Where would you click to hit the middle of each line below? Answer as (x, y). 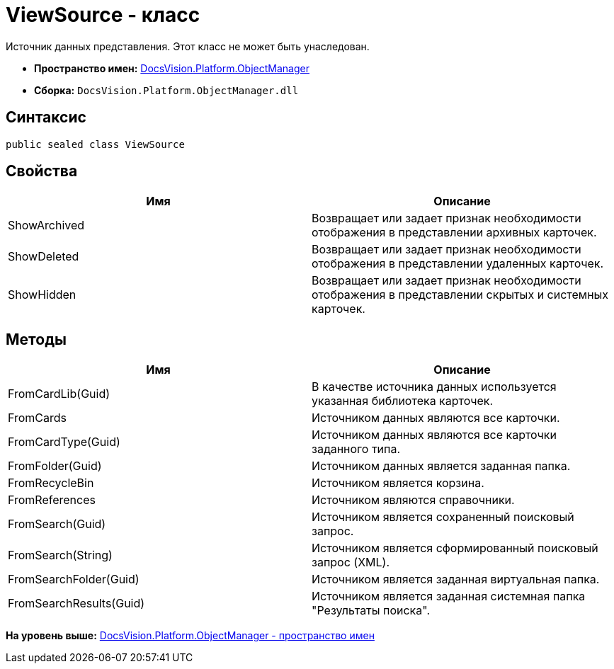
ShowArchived (46, 225)
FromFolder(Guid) (55, 466)
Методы (36, 339)
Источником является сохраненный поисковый (443, 517)
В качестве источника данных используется (434, 387)
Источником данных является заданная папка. (441, 466)
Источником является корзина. (398, 483)
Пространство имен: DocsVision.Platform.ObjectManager (172, 68)
